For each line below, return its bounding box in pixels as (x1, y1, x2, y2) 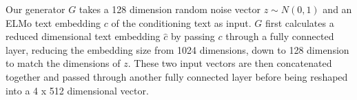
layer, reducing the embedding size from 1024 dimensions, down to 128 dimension (6, 42, 349, 57)
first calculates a (265, 15, 334, 30)
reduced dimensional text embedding (6, 29, 161, 43)
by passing (170, 29, 215, 43)
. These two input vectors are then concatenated (127, 56, 332, 70)
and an (323, 2, 352, 16)
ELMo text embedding (6, 15, 101, 30)
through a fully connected (225, 29, 334, 43)
